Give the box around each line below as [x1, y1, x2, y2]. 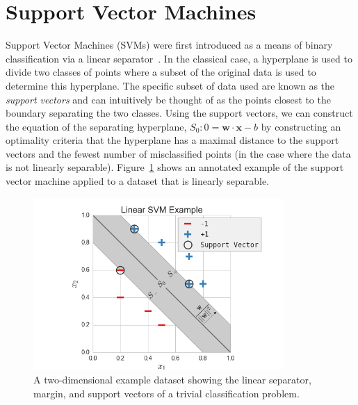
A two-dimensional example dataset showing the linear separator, [33, 372, 311, 387]
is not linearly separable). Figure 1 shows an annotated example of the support [6, 160, 344, 174]
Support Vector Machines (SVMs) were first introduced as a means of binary [6, 38, 333, 52]
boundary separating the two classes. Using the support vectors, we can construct [6, 106, 353, 120]
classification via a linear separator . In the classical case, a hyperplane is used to [6, 51, 352, 65]
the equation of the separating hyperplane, [6, 119, 187, 133]
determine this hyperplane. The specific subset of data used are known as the [6, 78, 335, 92]
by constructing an [261, 119, 341, 133]
